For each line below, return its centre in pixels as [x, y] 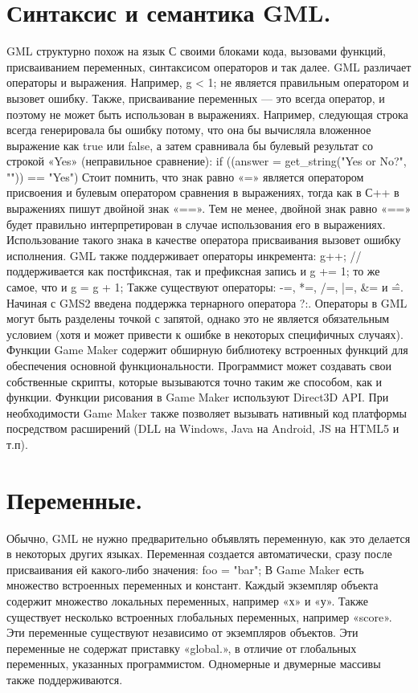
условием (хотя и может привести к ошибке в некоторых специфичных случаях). [205, 334]
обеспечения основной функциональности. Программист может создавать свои [199, 365]
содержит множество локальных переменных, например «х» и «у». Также [187, 601]
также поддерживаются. [65, 680]
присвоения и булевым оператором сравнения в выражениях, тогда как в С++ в [203, 192]
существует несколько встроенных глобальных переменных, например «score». [199, 616]
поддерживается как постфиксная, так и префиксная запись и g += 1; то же [193, 271]
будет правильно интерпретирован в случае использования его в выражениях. [196, 224]
